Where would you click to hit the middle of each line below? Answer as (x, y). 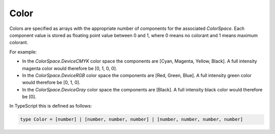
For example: (23, 52)
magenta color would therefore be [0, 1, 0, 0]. (70, 68)
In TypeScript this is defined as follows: (51, 106)
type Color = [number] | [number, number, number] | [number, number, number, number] (132, 120)
